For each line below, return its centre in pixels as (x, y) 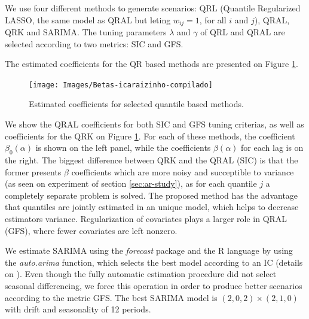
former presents (33, 171)
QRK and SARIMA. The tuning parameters (86, 32)
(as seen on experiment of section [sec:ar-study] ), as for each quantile (131, 183)
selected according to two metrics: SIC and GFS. (94, 43)
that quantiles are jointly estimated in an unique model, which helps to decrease (152, 207)
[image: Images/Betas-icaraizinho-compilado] (121, 85)
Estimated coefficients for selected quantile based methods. (136, 104)
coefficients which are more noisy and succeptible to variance (183, 171)
